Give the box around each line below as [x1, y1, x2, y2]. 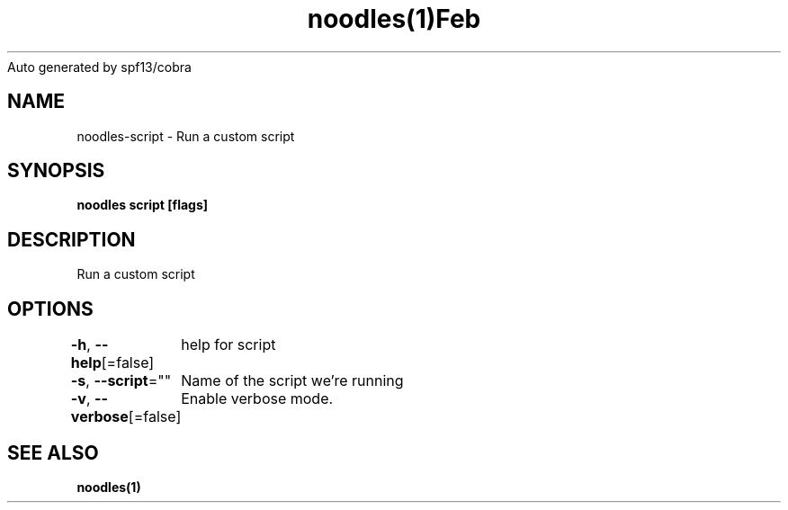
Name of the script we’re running [181, 371, 404, 390]
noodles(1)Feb [307, 4, 481, 34]
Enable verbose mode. [181, 389, 334, 408]
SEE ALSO [7, 441, 99, 464]
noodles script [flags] [76, 197, 209, 213]
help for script [181, 336, 276, 354]
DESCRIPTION [7, 228, 136, 251]
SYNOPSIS [7, 159, 105, 183]
